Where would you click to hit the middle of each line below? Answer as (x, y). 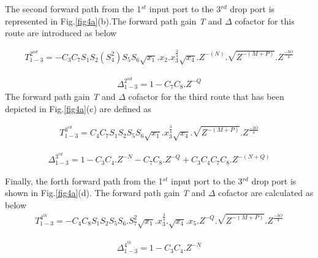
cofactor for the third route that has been (206, 97)
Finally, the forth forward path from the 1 (84, 180)
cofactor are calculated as (266, 193)
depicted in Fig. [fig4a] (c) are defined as (78, 108)
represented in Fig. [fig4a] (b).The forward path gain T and (114, 21)
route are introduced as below (61, 33)
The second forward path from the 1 (73, 9)
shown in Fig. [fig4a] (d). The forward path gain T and (105, 193)
